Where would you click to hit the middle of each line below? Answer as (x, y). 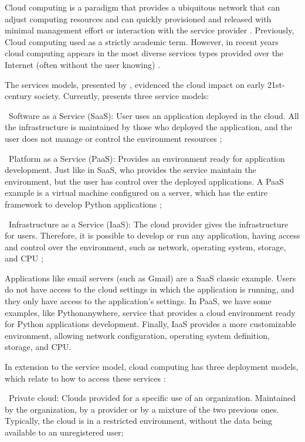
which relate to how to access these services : (85, 378)
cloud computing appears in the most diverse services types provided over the (144, 53)
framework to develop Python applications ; (83, 204)
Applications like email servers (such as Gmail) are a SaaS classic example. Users (150, 278)
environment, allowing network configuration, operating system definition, (137, 335)
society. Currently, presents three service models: (122, 96)
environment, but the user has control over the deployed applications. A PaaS (144, 181)
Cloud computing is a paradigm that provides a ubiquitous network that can (143, 7)
